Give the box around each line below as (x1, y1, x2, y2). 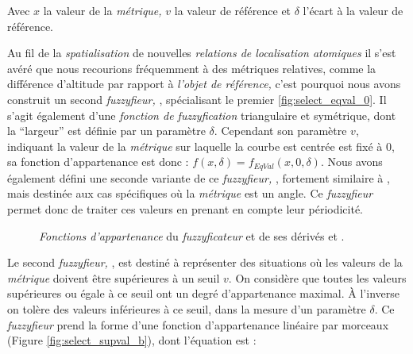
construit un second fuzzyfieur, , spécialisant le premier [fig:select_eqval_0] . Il (7, 90, 387, 107)
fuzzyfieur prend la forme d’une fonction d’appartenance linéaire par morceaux (7, 316, 389, 333)
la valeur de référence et (174, 2, 291, 18)
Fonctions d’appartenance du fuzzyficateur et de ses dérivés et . (39, 227, 345, 244)
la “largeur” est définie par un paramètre (7, 122, 206, 139)
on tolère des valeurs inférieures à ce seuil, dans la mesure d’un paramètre (7, 300, 366, 317)
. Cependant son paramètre (214, 122, 347, 139)
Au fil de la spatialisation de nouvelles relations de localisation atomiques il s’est (7, 44, 396, 61)
